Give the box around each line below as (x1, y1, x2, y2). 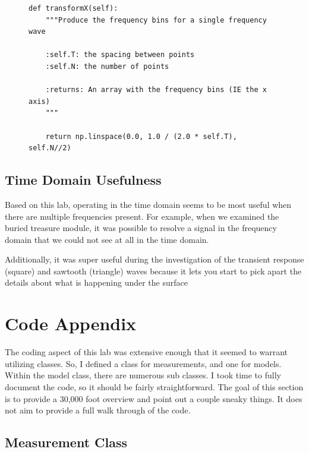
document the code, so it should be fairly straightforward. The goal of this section (5, 380, 304, 393)
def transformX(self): (29, 4, 118, 12)
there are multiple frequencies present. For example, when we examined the (5, 210, 279, 222)
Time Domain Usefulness (5, 170, 162, 189)
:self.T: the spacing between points (45, 50, 195, 59)
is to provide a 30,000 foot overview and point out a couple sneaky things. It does (5, 392, 302, 404)
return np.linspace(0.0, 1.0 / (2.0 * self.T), (45, 132, 237, 141)
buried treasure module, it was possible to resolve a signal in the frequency (5, 222, 277, 234)
